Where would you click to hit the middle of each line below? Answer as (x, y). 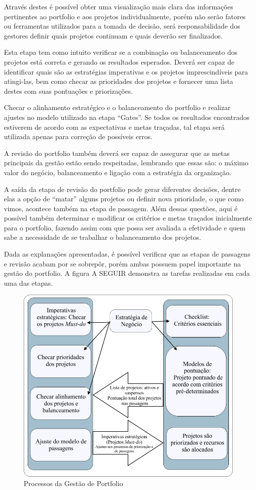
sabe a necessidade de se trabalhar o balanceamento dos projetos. (103, 237)
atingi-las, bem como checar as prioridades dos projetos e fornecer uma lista (119, 81)
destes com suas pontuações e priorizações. (69, 91)
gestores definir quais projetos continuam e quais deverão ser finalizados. (113, 35)
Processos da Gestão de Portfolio (73, 483)
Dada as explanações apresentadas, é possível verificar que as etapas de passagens (127, 254)
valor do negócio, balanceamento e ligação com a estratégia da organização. (118, 172)
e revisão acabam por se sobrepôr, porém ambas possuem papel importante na (123, 263)
